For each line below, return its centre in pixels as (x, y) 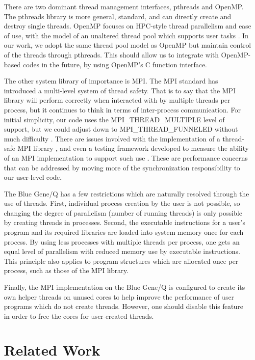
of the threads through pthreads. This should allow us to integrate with (112, 54)
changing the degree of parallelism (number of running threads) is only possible (123, 212)
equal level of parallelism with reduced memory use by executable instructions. (122, 251)
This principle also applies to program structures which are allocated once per (121, 261)
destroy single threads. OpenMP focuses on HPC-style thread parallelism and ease (127, 26)
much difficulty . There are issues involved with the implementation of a (112, 138)
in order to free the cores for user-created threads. (79, 316)
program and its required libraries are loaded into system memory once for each (124, 232)
